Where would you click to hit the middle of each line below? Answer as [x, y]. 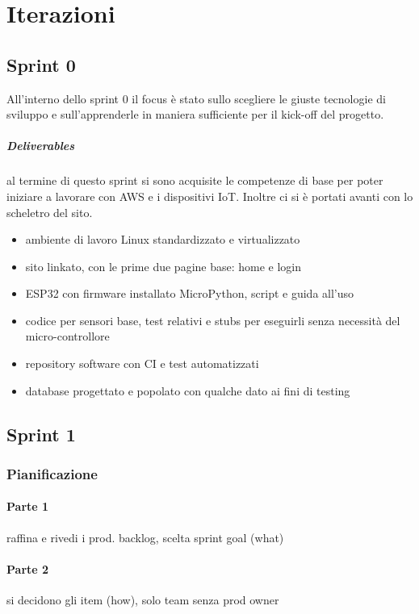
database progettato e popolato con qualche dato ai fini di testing [188, 390]
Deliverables [41, 146]
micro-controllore [67, 336]
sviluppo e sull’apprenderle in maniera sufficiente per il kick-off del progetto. [195, 114]
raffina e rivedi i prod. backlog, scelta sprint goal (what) [145, 537]
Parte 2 [28, 568]
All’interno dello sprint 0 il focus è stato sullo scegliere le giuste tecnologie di [196, 98]
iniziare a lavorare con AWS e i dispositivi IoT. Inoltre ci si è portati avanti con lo [210, 196]
